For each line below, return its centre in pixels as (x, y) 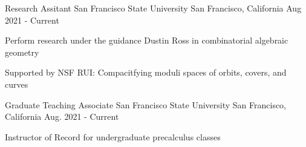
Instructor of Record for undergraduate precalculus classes (113, 136)
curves (17, 84)
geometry (22, 52)
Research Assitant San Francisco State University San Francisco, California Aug (153, 8)
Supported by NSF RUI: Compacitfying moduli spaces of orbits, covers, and (146, 72)
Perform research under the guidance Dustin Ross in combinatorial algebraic (147, 40)
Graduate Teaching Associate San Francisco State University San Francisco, (146, 104)
